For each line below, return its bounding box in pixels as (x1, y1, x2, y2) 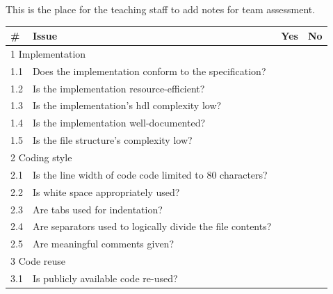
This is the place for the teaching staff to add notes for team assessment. (6, 2, 316, 16)
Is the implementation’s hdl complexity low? (32, 98, 222, 113)
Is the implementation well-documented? (32, 115, 206, 130)
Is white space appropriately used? (32, 184, 180, 199)
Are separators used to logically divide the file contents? (32, 219, 272, 234)
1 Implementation (10, 46, 86, 60)
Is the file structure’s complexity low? (32, 133, 193, 147)
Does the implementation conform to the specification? (32, 63, 266, 78)
